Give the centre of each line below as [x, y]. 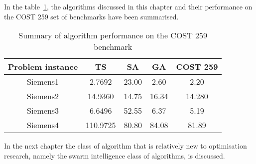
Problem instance [43, 67]
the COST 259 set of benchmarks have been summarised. [91, 16]
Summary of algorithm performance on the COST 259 [113, 35]
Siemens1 [43, 82]
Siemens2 [43, 96]
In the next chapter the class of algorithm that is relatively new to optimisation [126, 146]
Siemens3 [43, 111]
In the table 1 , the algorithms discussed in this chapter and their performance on [128, 6]
